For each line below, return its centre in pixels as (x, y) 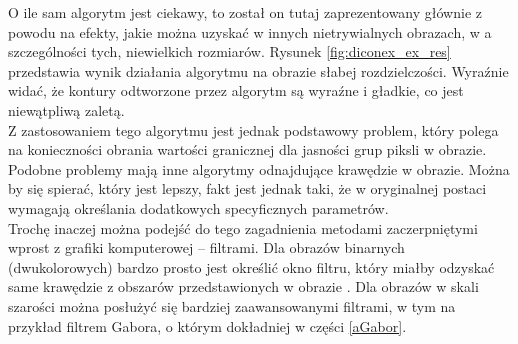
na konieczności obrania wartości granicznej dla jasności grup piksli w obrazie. (247, 149)
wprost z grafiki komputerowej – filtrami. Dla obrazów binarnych (206, 247)
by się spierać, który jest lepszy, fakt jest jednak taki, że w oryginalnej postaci (247, 188)
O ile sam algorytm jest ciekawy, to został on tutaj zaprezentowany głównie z (245, 12)
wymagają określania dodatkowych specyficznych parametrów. (198, 207)
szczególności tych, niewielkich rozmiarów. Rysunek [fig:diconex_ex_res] (229, 51)
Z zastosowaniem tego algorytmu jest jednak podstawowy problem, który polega (253, 129)
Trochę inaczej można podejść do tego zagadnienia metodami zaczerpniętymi (243, 227)
